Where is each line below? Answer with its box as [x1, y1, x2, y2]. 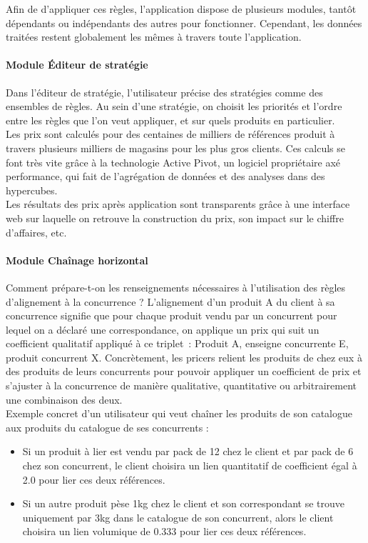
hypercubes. [6, 182, 58, 197]
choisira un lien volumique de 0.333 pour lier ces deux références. [22, 524, 307, 539]
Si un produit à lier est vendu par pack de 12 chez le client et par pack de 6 [22, 444, 354, 459]
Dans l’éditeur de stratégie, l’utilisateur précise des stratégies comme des [6, 84, 323, 99]
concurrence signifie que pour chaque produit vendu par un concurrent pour [6, 308, 337, 323]
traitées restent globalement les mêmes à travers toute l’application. [6, 29, 302, 44]
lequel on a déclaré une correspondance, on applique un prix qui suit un [6, 322, 320, 337]
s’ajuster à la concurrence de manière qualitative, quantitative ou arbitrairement [6, 378, 357, 393]
